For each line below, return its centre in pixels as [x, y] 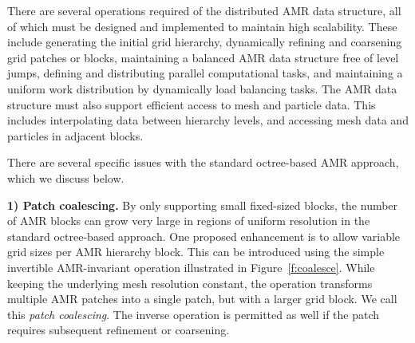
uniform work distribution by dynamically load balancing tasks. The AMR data [202, 88]
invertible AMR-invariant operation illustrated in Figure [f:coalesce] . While [191, 267]
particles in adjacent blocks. [75, 135]
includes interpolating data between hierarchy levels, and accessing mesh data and [208, 120]
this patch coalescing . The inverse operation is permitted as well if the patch [194, 314]
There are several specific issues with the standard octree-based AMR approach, [203, 162]
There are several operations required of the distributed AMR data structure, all [204, 10]
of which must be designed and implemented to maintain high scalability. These [202, 26]
